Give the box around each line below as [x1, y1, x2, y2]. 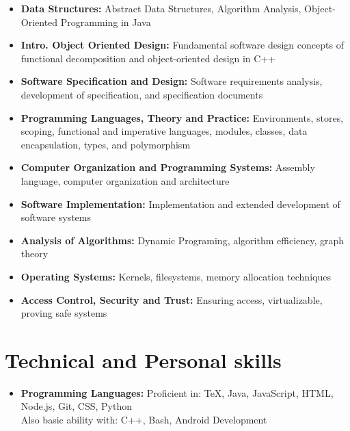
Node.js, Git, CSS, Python [21, 399, 132, 413]
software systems [21, 210, 91, 224]
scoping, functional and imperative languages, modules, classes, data [21, 124, 308, 138]
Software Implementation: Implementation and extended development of [21, 196, 340, 211]
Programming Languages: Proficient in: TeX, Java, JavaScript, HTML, [21, 385, 334, 400]
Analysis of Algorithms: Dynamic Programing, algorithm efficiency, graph [21, 233, 345, 247]
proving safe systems [21, 306, 107, 320]
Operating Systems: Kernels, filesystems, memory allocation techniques [21, 269, 331, 283]
